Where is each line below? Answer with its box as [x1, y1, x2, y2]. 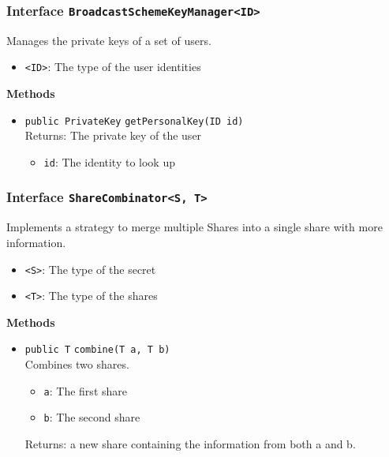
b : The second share [43, 409, 140, 425]
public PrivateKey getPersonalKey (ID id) [24, 115, 244, 127]
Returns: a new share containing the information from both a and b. [24, 435, 356, 451]
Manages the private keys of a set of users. [6, 32, 211, 48]
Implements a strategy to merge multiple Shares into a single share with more [6, 219, 383, 235]
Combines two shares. [24, 356, 129, 373]
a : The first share [43, 382, 127, 399]
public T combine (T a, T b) [24, 344, 170, 356]
